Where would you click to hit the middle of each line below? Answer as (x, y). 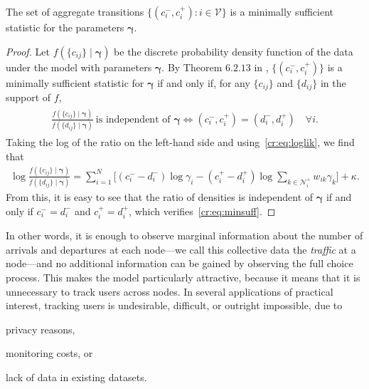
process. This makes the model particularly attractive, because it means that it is (183, 277)
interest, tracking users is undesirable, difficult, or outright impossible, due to (174, 305)
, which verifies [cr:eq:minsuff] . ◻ (202, 211)
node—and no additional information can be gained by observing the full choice (180, 263)
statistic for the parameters (65, 27)
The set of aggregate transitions (75, 11)
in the (333, 82)
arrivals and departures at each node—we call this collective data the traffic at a (181, 249)
